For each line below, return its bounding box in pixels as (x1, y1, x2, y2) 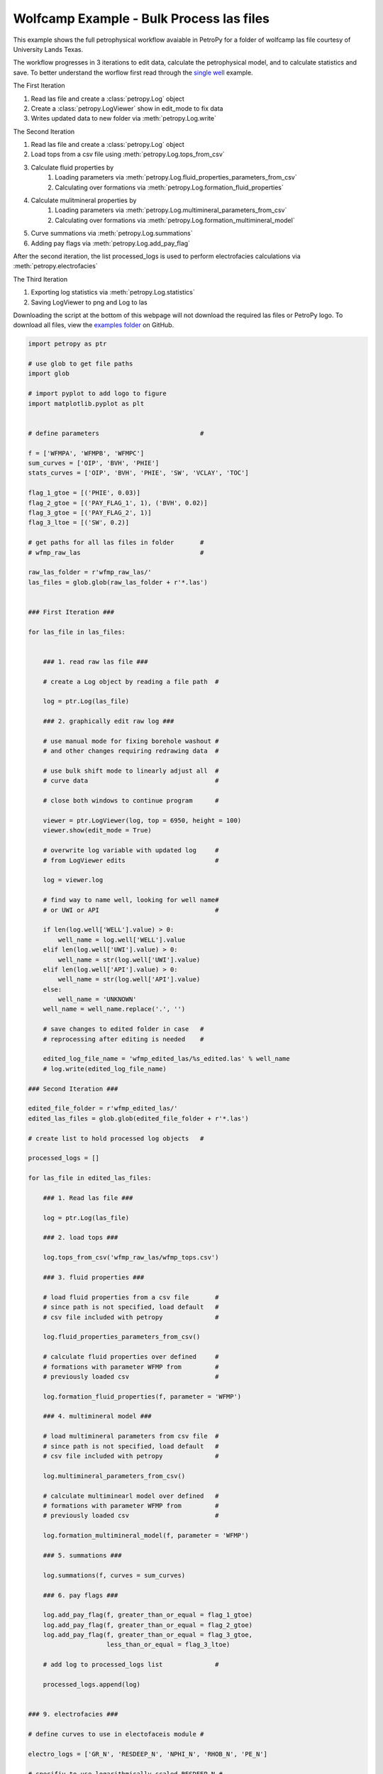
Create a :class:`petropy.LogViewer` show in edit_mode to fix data (30, 104, 223, 113)
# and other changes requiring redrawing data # (43, 747, 219, 755)
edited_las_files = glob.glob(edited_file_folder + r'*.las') (28, 1114, 249, 1123)
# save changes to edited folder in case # (43, 1025, 204, 1033)
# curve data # (43, 777, 219, 785)
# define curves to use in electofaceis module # (28, 1730, 204, 1738)
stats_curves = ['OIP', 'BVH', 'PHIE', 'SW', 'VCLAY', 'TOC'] (28, 469, 249, 477)
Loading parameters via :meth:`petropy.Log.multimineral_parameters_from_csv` (55, 206, 287, 214)
